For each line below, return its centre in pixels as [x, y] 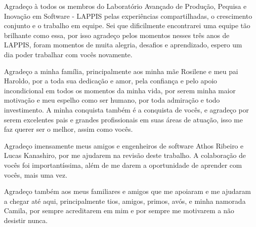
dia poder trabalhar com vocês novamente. [68, 54]
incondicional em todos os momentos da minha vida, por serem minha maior [120, 90]
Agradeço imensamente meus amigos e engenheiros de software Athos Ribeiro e [124, 145]
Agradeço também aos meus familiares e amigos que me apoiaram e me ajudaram [128, 191]
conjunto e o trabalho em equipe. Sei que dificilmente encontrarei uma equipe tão [127, 25]
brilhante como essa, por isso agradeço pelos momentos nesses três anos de [117, 35]
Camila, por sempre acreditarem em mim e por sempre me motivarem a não [119, 210]
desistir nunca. [26, 220]
